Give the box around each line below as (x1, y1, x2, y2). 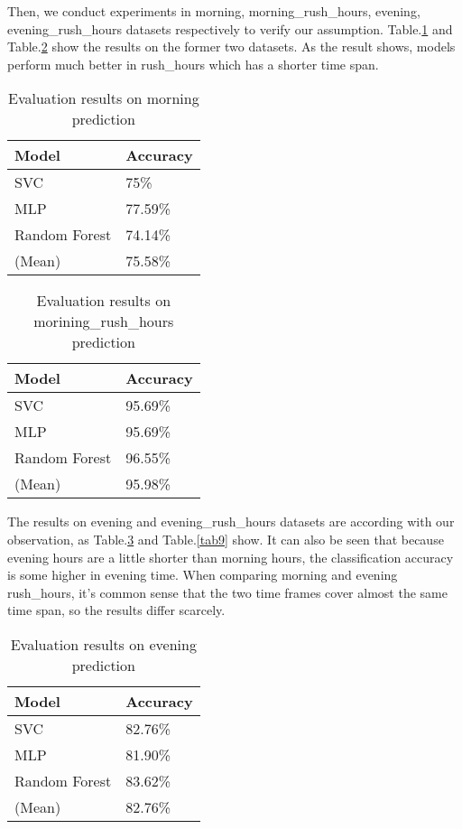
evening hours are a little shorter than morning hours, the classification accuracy (7, 547, 454, 566)
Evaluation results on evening (10, 633, 197, 655)
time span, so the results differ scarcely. (7, 601, 226, 619)
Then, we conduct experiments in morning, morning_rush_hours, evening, (7, 2, 420, 20)
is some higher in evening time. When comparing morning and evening (7, 565, 398, 584)
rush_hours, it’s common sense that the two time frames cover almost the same (7, 582, 448, 601)
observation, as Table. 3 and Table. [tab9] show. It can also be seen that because (7, 529, 444, 548)
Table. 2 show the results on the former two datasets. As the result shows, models (7, 37, 456, 56)
